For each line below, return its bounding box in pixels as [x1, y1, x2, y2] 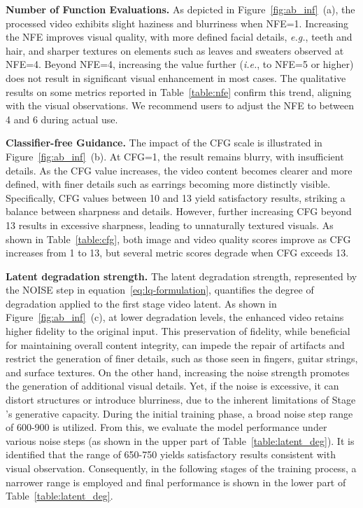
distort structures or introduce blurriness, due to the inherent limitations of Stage [6, 392, 356, 407]
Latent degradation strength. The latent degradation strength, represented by [6, 268, 357, 283]
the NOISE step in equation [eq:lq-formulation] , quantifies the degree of [6, 282, 314, 297]
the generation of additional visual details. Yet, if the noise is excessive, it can [6, 378, 339, 393]
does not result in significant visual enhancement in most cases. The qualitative [6, 70, 346, 85]
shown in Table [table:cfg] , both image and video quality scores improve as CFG [6, 231, 351, 246]
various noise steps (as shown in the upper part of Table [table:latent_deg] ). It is [6, 433, 355, 448]
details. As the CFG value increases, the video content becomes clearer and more [6, 163, 353, 177]
